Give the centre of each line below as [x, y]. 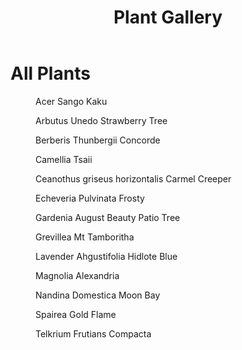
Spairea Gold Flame [76, 314]
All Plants [50, 73]
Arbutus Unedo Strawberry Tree [101, 120]
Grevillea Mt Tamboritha [85, 237]
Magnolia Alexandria [77, 275]
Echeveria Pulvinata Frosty [90, 198]
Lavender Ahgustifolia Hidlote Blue [106, 256]
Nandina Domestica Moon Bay [98, 295]
